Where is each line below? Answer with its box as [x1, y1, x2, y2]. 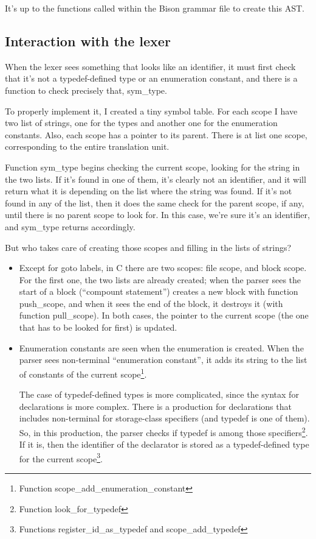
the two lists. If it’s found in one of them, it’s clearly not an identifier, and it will [5, 172, 306, 185]
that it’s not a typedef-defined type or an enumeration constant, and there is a [5, 72, 298, 85]
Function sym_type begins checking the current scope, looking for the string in [5, 160, 300, 173]
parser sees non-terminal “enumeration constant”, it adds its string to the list [19, 353, 307, 366]
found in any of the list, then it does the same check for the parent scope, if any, [5, 196, 304, 209]
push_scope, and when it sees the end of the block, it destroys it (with [19, 297, 283, 309]
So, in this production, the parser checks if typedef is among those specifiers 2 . [19, 424, 308, 439]
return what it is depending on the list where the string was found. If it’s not [5, 185, 292, 197]
